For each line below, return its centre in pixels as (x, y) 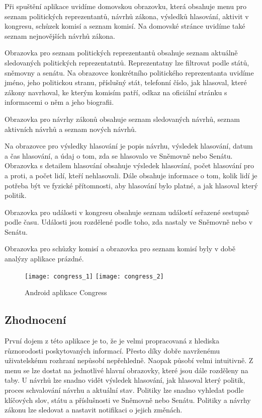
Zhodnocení (35, 320)
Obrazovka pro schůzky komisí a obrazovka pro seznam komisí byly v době (120, 249)
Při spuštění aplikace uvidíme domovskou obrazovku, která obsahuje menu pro (125, 6)
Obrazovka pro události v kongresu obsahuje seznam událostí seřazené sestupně (127, 212)
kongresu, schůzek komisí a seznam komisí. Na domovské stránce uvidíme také (125, 26)
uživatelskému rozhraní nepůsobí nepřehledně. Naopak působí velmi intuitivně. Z (129, 360)
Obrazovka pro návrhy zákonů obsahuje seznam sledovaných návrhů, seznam (122, 119)
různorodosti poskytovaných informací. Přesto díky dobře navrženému (112, 350)
